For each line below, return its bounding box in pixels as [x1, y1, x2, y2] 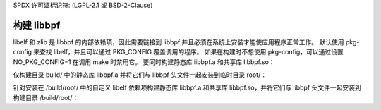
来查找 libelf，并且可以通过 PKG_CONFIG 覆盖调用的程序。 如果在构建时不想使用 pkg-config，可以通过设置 [32, 48, 344, 56]
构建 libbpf [13, 19, 61, 31]
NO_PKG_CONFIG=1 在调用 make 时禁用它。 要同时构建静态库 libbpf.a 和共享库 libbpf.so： [13, 57, 275, 66]
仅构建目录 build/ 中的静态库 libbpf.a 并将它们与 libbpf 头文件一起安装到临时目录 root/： [13, 71, 267, 79]
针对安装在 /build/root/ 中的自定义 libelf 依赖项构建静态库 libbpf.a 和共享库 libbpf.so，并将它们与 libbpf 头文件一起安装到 [13, 83, 361, 92]
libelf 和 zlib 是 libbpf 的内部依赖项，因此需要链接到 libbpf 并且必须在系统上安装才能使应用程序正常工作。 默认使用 [13, 37, 345, 46]
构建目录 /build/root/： [13, 93, 79, 102]
